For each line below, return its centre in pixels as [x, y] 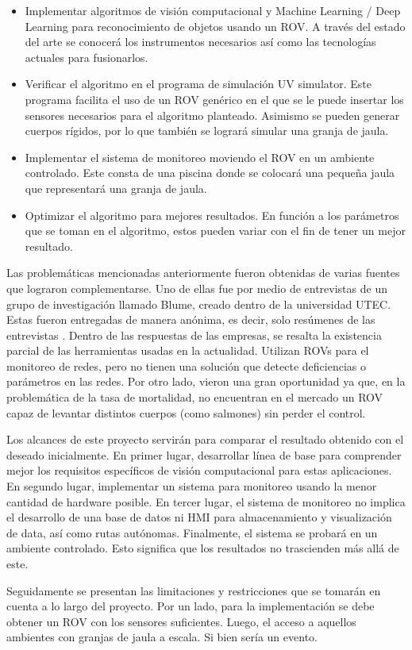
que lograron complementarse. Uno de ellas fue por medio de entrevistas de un [197, 288]
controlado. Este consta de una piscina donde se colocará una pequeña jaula [210, 173]
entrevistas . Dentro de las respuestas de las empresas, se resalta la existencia [194, 335]
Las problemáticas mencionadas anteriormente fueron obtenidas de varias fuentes [203, 273]
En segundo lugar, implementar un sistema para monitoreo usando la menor [192, 486]
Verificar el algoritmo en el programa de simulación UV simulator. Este [198, 84]
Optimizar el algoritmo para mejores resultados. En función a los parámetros [212, 215]
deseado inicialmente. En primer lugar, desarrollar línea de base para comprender [204, 454]
